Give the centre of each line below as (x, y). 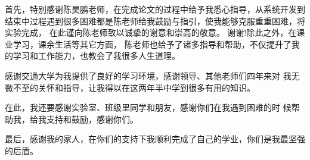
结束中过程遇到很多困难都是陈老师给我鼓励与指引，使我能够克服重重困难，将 (155, 21)
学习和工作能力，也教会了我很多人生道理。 (96, 56)
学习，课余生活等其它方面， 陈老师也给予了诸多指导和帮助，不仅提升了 (152, 44)
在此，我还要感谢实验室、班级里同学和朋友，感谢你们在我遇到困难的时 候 (148, 107)
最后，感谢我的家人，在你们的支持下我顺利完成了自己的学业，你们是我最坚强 (155, 139)
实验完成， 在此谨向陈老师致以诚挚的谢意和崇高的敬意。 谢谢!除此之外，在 (151, 32)
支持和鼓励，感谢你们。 (92, 119)
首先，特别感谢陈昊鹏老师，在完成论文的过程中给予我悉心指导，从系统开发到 (155, 9)
